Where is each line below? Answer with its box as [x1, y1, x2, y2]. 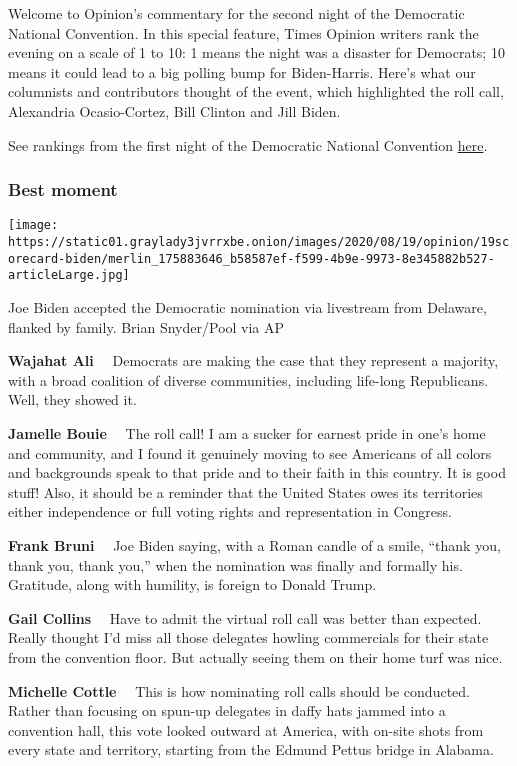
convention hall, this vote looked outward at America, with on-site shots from [8, 719, 484, 740]
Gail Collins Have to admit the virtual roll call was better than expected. [8, 607, 482, 628]
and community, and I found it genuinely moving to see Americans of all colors [8, 442, 492, 463]
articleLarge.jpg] [8, 268, 130, 283]
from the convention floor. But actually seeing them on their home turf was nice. [8, 646, 503, 667]
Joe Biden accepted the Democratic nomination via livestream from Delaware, [8, 297, 487, 317]
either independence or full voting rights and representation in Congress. [8, 501, 452, 522]
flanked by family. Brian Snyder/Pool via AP [8, 316, 285, 337]
